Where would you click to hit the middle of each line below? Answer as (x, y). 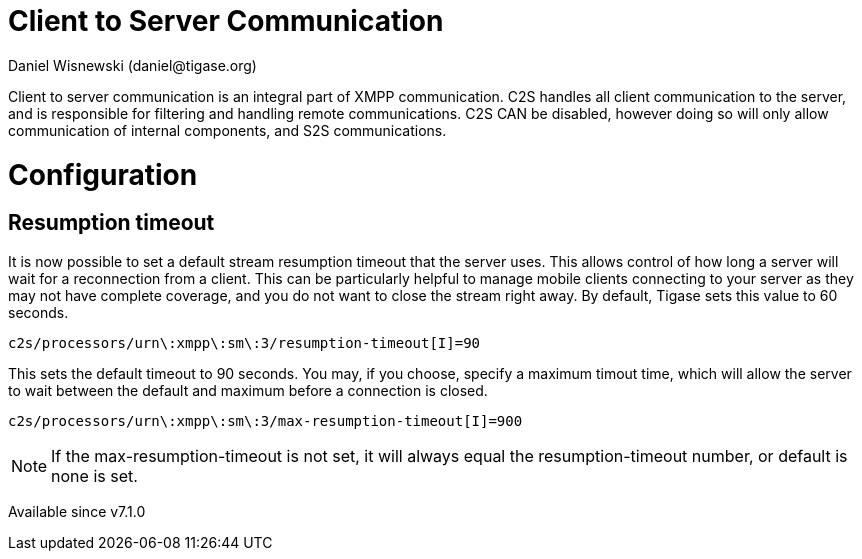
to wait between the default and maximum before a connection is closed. (248, 390)
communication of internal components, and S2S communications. (227, 130)
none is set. (94, 475)
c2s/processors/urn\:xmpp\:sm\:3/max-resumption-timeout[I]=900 (265, 420)
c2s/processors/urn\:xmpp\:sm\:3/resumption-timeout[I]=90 (244, 342)
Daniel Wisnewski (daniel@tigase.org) (132, 65)
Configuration (103, 174)
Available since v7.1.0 (77, 511)
